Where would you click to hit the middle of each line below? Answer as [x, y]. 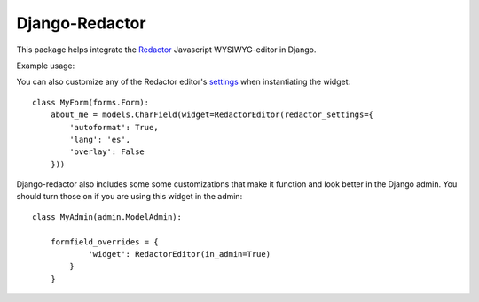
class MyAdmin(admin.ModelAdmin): [107, 217]
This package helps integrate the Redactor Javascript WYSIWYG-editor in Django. [166, 50]
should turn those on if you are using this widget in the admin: [130, 197]
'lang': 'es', [100, 139]
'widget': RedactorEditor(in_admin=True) [179, 254]
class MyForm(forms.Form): [91, 102]
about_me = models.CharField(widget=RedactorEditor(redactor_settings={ [212, 115]
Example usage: [46, 66]
